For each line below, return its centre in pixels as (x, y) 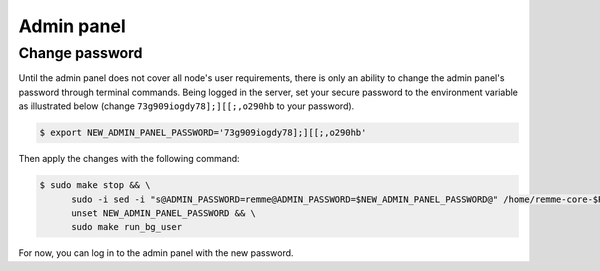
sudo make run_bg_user (127, 227)
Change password (80, 53)
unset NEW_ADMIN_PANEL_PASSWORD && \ (164, 213)
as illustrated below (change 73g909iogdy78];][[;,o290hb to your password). (186, 106)
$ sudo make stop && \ (95, 185)
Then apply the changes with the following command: (129, 159)
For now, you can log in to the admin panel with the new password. (156, 253)
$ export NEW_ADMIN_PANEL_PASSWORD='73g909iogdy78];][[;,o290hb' (203, 133)
